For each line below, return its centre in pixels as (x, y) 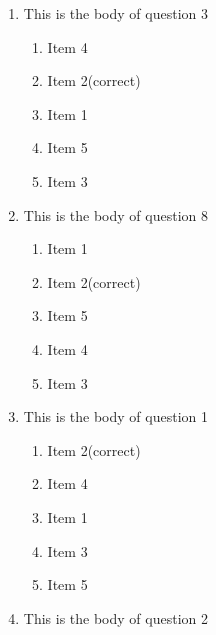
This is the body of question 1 (115, 416)
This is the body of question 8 (115, 214)
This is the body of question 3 (115, 13)
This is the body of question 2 (115, 617)
